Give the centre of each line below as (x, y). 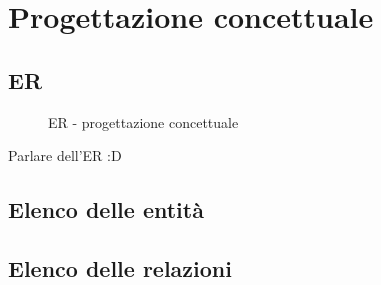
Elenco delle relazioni (120, 267)
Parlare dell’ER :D (65, 155)
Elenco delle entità (106, 209)
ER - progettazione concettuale (143, 121)
